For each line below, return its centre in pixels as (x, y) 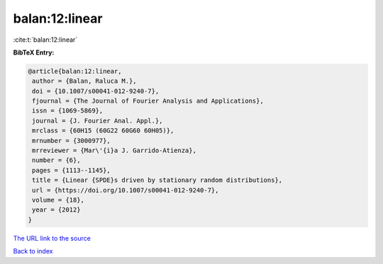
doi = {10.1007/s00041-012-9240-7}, (96, 91)
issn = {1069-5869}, (68, 111)
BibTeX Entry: (34, 52)
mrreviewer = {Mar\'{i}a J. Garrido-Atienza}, (114, 151)
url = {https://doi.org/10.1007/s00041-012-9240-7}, (126, 190)
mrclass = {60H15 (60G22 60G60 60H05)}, (103, 131)
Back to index (33, 251)
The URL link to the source (52, 238)
